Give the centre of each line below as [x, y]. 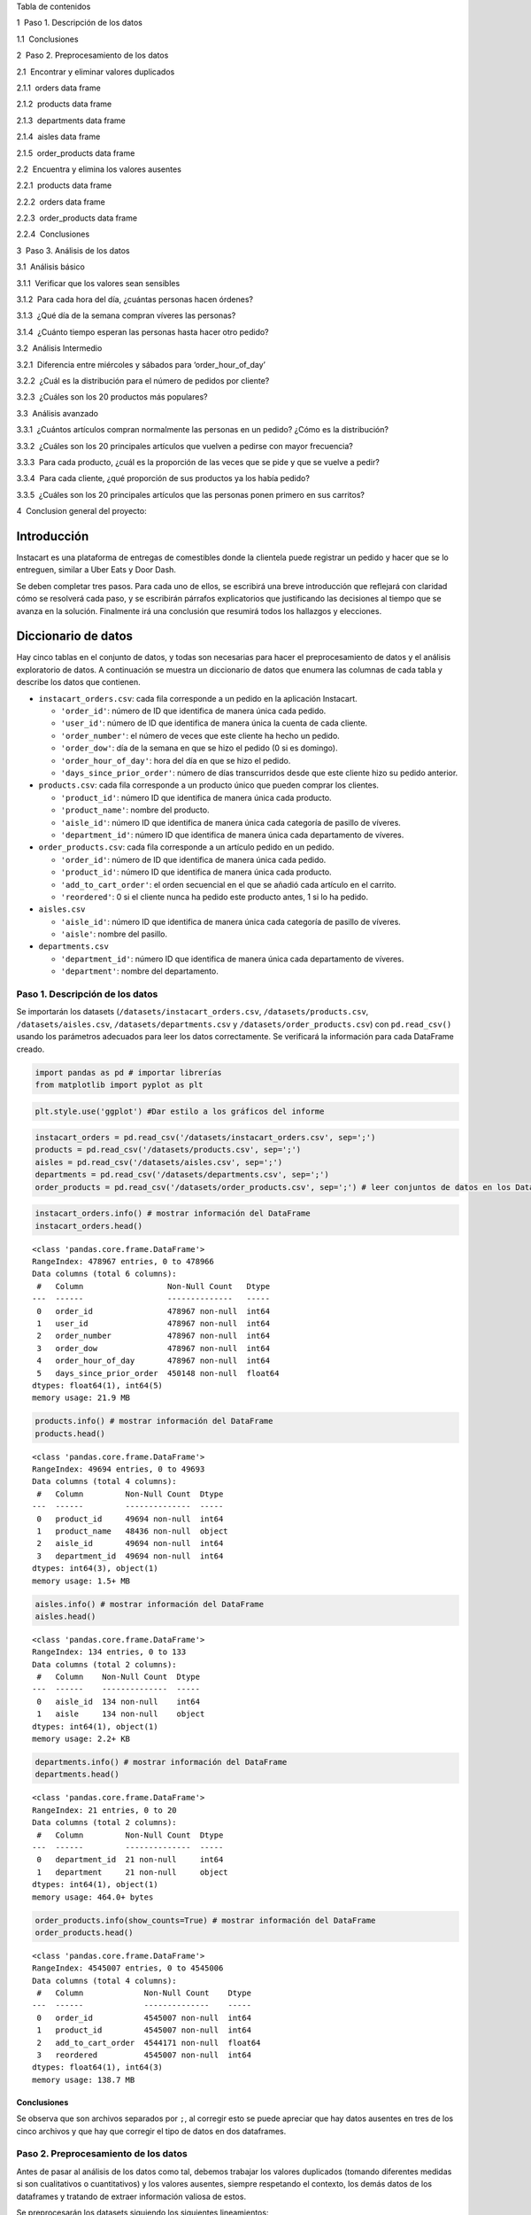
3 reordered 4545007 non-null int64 [144, 2055]
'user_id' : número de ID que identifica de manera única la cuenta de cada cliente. [214, 723]
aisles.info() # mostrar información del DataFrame [150, 1604]
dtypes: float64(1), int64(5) [98, 1385]
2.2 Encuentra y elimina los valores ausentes [99, 169]
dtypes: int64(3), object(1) [95, 1569]
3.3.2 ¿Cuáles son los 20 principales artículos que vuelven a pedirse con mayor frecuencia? [185, 446]
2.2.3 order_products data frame [77, 218]
